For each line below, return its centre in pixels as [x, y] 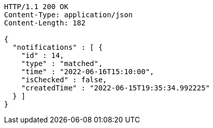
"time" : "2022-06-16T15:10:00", [88, 72]
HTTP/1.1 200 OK [36, 7]
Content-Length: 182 [45, 23]
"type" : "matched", [62, 63]
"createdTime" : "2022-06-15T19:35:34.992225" [115, 88]
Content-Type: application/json [68, 15]
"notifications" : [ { [57, 47]
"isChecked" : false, [64, 80]
